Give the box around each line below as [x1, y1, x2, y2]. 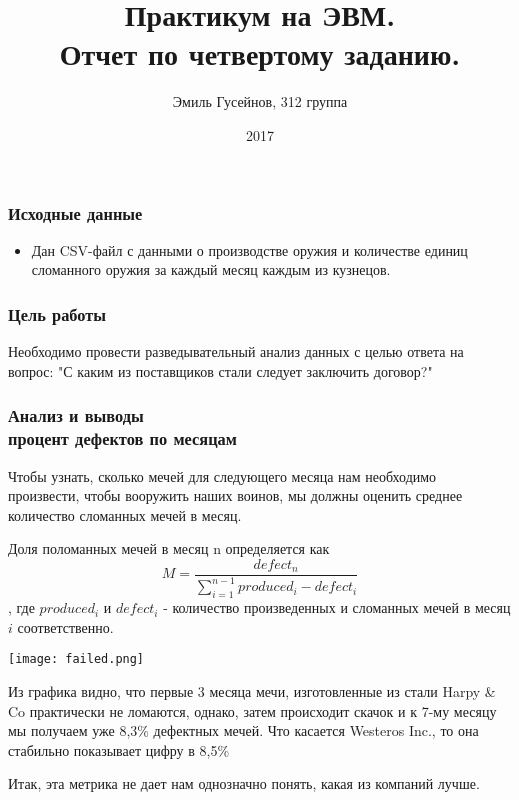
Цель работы [8, 301, 107, 326]
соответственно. [17, 616, 114, 637]
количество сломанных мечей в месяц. [8, 504, 242, 525]
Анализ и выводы [8, 403, 144, 428]
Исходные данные [8, 200, 143, 225]
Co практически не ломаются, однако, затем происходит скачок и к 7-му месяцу [8, 700, 497, 721]
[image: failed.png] [8, 652, 145, 667]
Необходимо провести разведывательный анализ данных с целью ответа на [8, 341, 464, 362]
